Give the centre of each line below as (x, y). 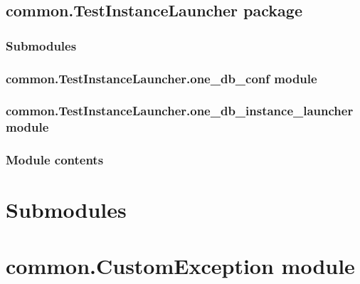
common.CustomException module (180, 265)
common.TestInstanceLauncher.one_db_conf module (162, 78)
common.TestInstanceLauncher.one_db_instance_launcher (180, 111)
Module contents (55, 160)
